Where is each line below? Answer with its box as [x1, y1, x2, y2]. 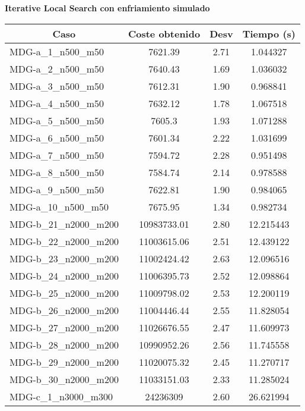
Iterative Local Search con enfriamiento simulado [5, 2, 210, 14]
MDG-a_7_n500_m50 [9, 148, 104, 162]
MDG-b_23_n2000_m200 [9, 251, 119, 265]
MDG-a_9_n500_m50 [9, 182, 104, 196]
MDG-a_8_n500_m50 [9, 165, 104, 179]
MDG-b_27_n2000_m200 [9, 320, 119, 334]
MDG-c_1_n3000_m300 [9, 389, 113, 403]
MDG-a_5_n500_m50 [9, 113, 104, 127]
